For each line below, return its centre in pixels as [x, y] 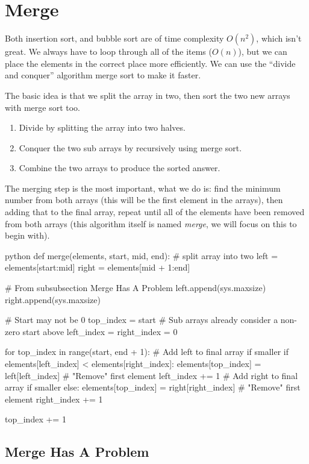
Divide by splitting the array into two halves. [102, 127]
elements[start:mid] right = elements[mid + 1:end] [98, 267]
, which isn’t [279, 38]
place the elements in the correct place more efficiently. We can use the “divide [150, 63]
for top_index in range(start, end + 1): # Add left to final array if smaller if [147, 352]
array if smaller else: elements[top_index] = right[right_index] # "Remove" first [153, 387]
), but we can [263, 52]
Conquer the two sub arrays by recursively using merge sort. [130, 147]
